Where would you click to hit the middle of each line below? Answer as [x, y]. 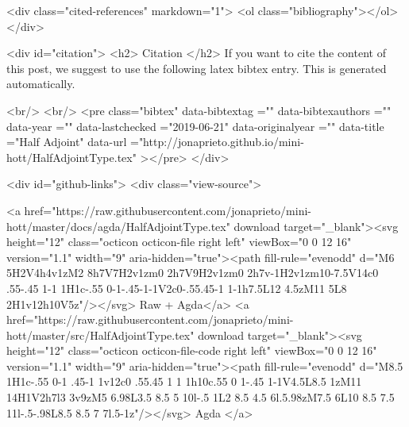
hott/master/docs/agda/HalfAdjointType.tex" [118, 226]
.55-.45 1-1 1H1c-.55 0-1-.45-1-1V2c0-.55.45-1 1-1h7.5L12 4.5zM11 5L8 [177, 288]
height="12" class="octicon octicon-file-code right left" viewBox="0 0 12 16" [192, 350]
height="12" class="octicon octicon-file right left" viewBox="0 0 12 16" [179, 242]
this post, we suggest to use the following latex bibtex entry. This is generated [197, 68]
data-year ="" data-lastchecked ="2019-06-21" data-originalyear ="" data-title [195, 126]
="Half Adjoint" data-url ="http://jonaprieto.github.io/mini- [155, 142]
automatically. [41, 84]
